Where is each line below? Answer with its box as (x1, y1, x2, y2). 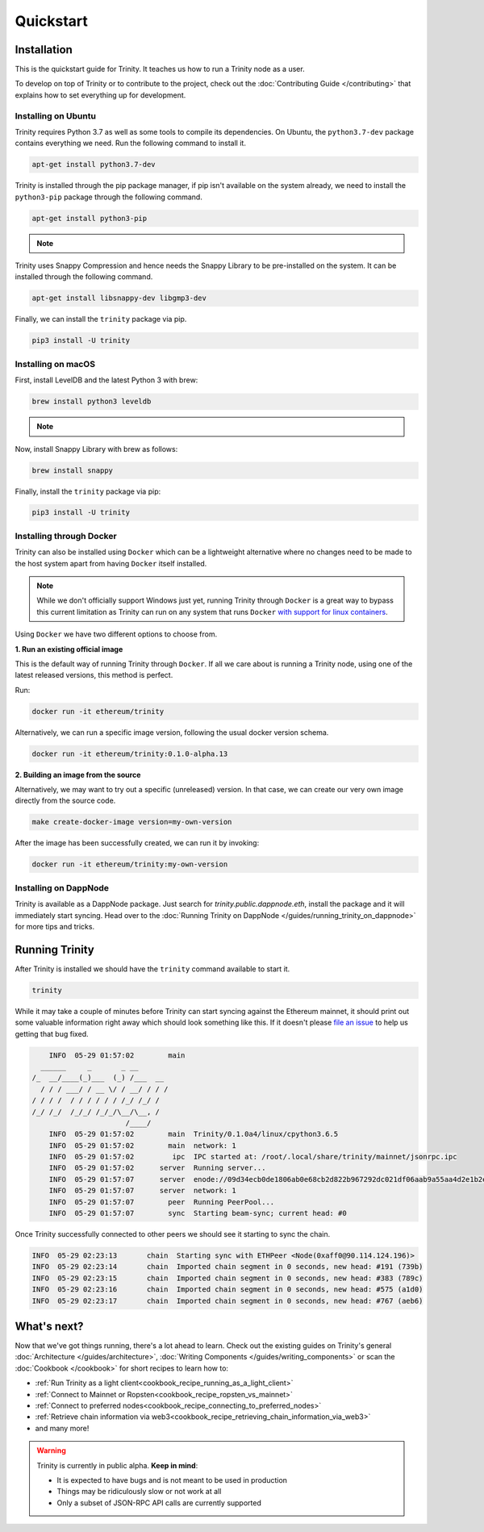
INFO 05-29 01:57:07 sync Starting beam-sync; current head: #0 (48, 1208, 347, 1218)
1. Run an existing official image (15, 644, 123, 653)
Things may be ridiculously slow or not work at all (56, 1487, 222, 1497)
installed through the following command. (15, 272, 153, 282)
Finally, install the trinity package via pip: (15, 486, 161, 496)
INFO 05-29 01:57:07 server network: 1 (48, 1186, 237, 1196)
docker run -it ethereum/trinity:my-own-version (31, 860, 228, 869)
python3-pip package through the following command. (15, 192, 203, 202)
